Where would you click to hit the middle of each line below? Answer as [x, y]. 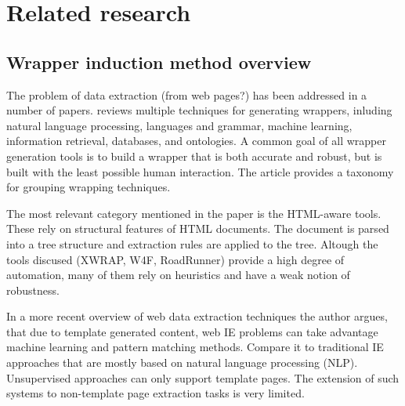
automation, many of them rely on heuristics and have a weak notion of [178, 275]
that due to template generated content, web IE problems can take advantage [192, 331]
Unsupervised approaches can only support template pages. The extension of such [203, 377]
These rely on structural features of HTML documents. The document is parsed [198, 228]
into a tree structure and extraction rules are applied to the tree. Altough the [192, 243]
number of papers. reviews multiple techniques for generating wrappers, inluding [199, 110]
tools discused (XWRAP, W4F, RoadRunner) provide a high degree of [175, 259]
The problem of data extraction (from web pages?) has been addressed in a [187, 94]
